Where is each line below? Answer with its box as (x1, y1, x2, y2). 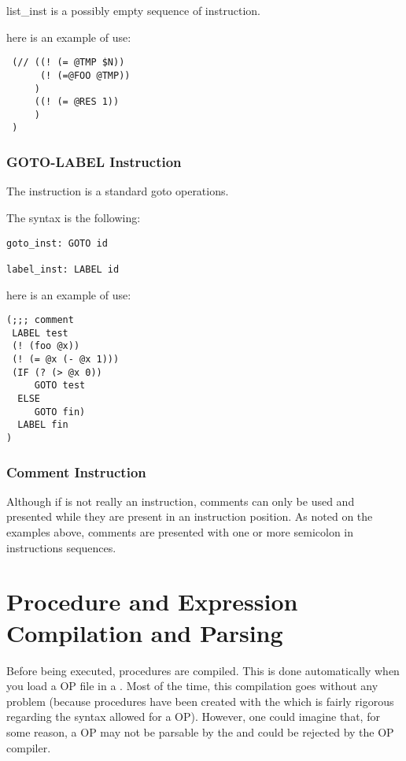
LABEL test (12, 327, 68, 339)
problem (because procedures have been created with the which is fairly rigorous (6, 692, 394, 709)
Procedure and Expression (6, 585, 298, 618)
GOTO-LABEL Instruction (6, 152, 182, 172)
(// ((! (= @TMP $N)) (12, 57, 125, 69)
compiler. (6, 739, 51, 755)
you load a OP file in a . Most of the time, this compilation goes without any (6, 677, 378, 694)
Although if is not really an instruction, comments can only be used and (6, 492, 355, 509)
